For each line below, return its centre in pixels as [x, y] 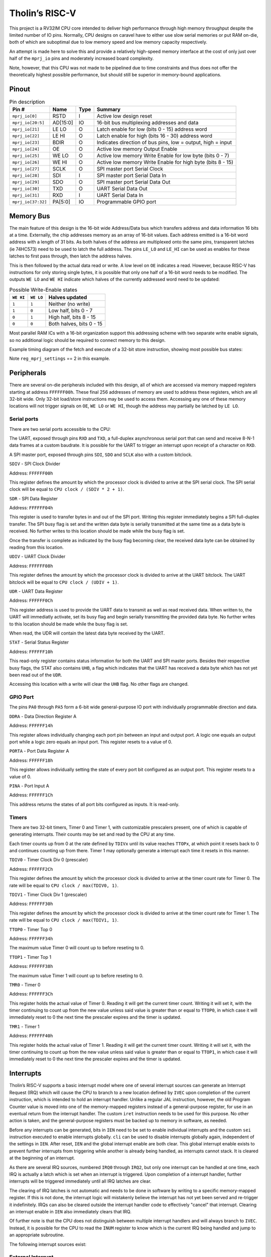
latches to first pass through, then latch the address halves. [71, 256]
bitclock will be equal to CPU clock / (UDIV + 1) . [64, 582]
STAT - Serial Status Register [39, 642]
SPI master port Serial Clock [130, 169]
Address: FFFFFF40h [31, 1036]
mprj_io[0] [25, 116]
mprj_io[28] [26, 175]
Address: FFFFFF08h [31, 566]
